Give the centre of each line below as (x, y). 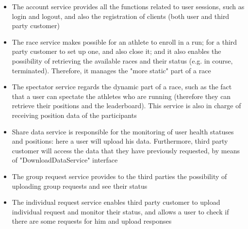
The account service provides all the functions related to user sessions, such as (128, 6)
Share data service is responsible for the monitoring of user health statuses (123, 131)
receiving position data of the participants (74, 115)
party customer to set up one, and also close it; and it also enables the (116, 51)
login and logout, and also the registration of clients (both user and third (121, 16)
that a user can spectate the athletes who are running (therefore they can (121, 96)
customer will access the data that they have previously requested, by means (126, 150)
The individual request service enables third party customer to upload (116, 202)
